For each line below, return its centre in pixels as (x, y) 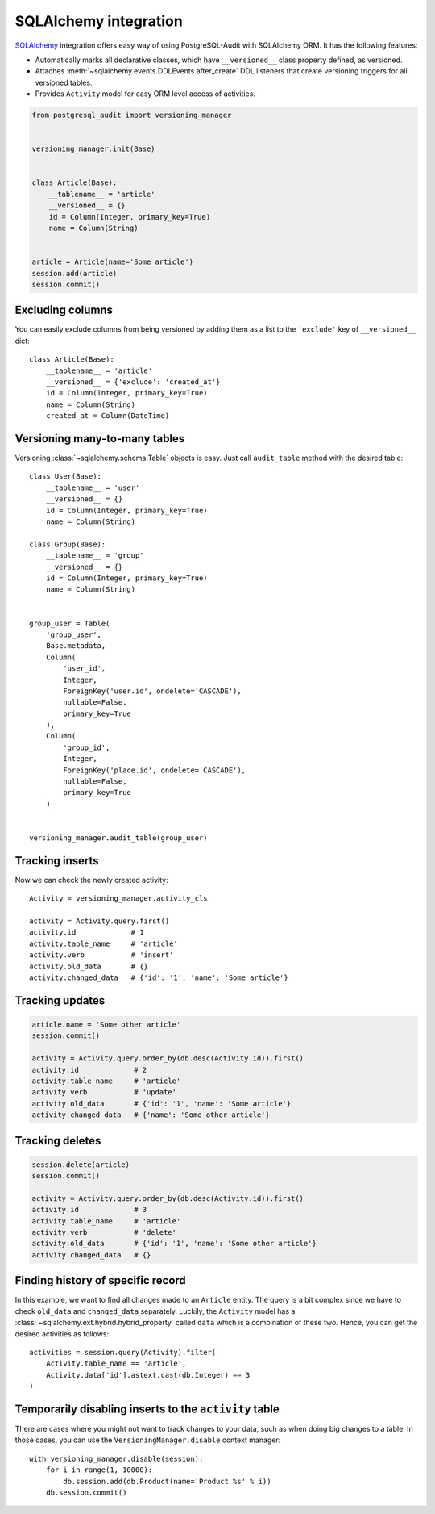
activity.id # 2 (89, 1070)
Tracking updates (60, 1000)
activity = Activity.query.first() (99, 921)
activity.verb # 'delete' (104, 1232)
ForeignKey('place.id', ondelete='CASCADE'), (154, 770)
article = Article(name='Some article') (112, 262)
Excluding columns (64, 310)
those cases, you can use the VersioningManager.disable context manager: (148, 1440)
